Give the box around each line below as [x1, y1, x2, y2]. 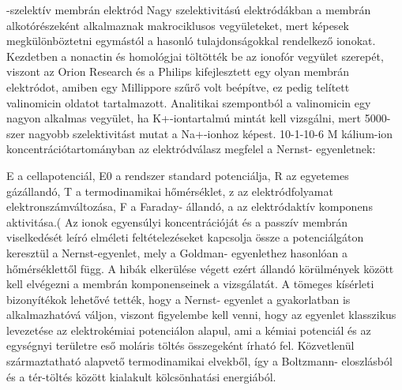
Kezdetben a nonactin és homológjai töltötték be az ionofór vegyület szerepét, [6, 47, 384, 64]
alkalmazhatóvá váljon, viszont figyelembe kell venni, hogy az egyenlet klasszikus [6, 306, 396, 323]
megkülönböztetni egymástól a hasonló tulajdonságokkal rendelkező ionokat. [6, 32, 376, 49]
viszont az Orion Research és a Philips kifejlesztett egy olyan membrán [6, 63, 350, 80]
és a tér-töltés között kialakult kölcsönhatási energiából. [6, 368, 276, 384]
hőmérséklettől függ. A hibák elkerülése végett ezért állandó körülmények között [6, 260, 394, 276]
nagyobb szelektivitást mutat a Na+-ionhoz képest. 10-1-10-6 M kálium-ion [28, 125, 393, 141]
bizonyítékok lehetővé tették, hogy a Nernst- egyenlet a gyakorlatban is [6, 291, 351, 307]
